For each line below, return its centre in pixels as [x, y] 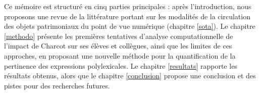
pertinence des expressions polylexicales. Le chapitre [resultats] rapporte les [121, 65]
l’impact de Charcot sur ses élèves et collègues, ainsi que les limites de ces [118, 46]
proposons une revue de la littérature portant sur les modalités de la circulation [127, 16]
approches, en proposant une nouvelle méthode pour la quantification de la [120, 55]
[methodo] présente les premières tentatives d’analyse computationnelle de [119, 36]
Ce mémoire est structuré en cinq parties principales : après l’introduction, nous [128, 6]
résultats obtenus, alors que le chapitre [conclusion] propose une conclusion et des [130, 76]
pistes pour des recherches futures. [57, 85]
